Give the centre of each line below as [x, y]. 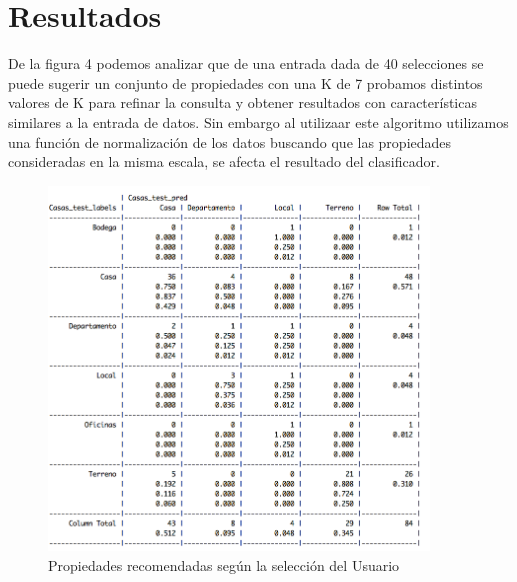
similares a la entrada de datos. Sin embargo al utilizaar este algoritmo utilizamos [258, 121]
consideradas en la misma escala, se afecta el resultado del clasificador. [224, 161]
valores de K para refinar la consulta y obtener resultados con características [242, 102]
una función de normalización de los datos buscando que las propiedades [230, 141]
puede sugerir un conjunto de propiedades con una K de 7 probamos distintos [245, 82]
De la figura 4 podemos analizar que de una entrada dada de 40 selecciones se [246, 63]
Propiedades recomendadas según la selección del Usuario [224, 564]
